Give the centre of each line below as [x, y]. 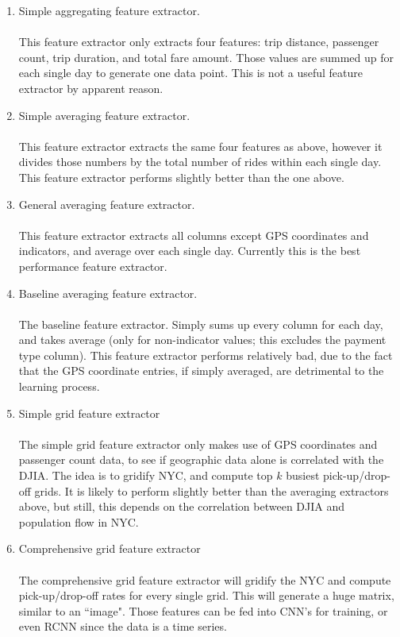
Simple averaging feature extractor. [104, 115]
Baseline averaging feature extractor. [108, 293]
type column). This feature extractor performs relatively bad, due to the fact [206, 355]
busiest [303, 475]
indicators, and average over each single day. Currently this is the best [190, 251]
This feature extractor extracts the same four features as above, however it [200, 146]
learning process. [59, 386]
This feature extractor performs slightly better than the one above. [181, 177]
